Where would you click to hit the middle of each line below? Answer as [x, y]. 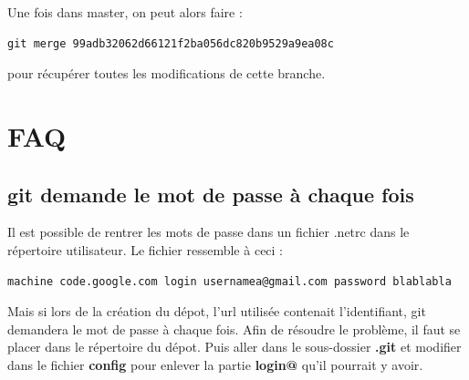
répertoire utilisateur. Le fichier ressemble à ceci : [146, 249]
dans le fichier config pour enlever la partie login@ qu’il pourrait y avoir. [215, 364]
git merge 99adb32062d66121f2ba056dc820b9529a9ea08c [171, 43]
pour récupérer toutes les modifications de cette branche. [167, 73]
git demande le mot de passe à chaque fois [211, 194]
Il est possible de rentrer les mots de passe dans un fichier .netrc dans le [208, 232]
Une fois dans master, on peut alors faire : [125, 12]
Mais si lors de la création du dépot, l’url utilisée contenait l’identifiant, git [217, 311]
